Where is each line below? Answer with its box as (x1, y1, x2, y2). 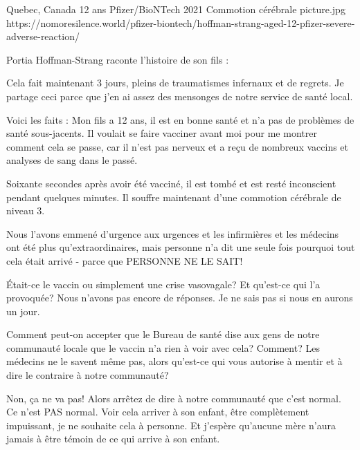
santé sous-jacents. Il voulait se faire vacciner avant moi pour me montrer (6, 126, 317, 140)
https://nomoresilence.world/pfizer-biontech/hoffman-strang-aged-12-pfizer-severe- (6, 15, 355, 30)
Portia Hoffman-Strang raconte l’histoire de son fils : (6, 52, 229, 66)
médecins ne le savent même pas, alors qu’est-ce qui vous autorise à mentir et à (6, 354, 343, 368)
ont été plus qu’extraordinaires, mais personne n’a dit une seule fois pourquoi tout (6, 240, 355, 254)
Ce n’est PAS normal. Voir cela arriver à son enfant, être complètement (6, 404, 309, 419)
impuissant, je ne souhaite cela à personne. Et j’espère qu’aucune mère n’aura (6, 418, 336, 432)
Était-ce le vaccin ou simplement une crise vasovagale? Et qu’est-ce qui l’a (6, 276, 321, 291)
